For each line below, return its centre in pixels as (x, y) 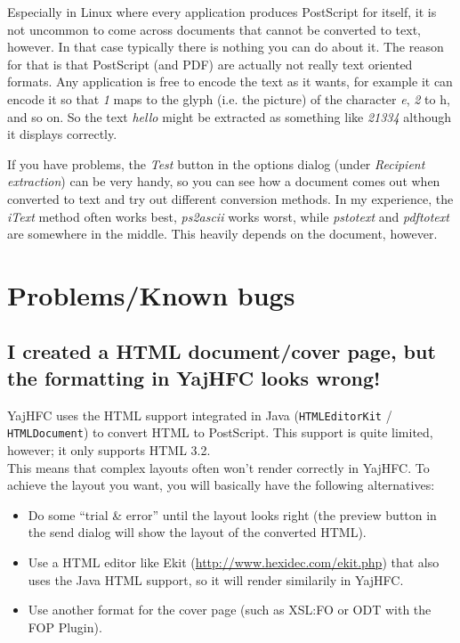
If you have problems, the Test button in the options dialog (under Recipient (216, 163)
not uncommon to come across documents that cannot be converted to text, (214, 29)
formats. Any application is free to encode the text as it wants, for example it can (230, 81)
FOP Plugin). (65, 627)
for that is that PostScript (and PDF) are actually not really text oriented (210, 64)
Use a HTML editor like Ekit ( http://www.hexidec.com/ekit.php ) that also (234, 562)
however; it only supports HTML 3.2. (109, 450)
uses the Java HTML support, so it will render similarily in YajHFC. (216, 579)
